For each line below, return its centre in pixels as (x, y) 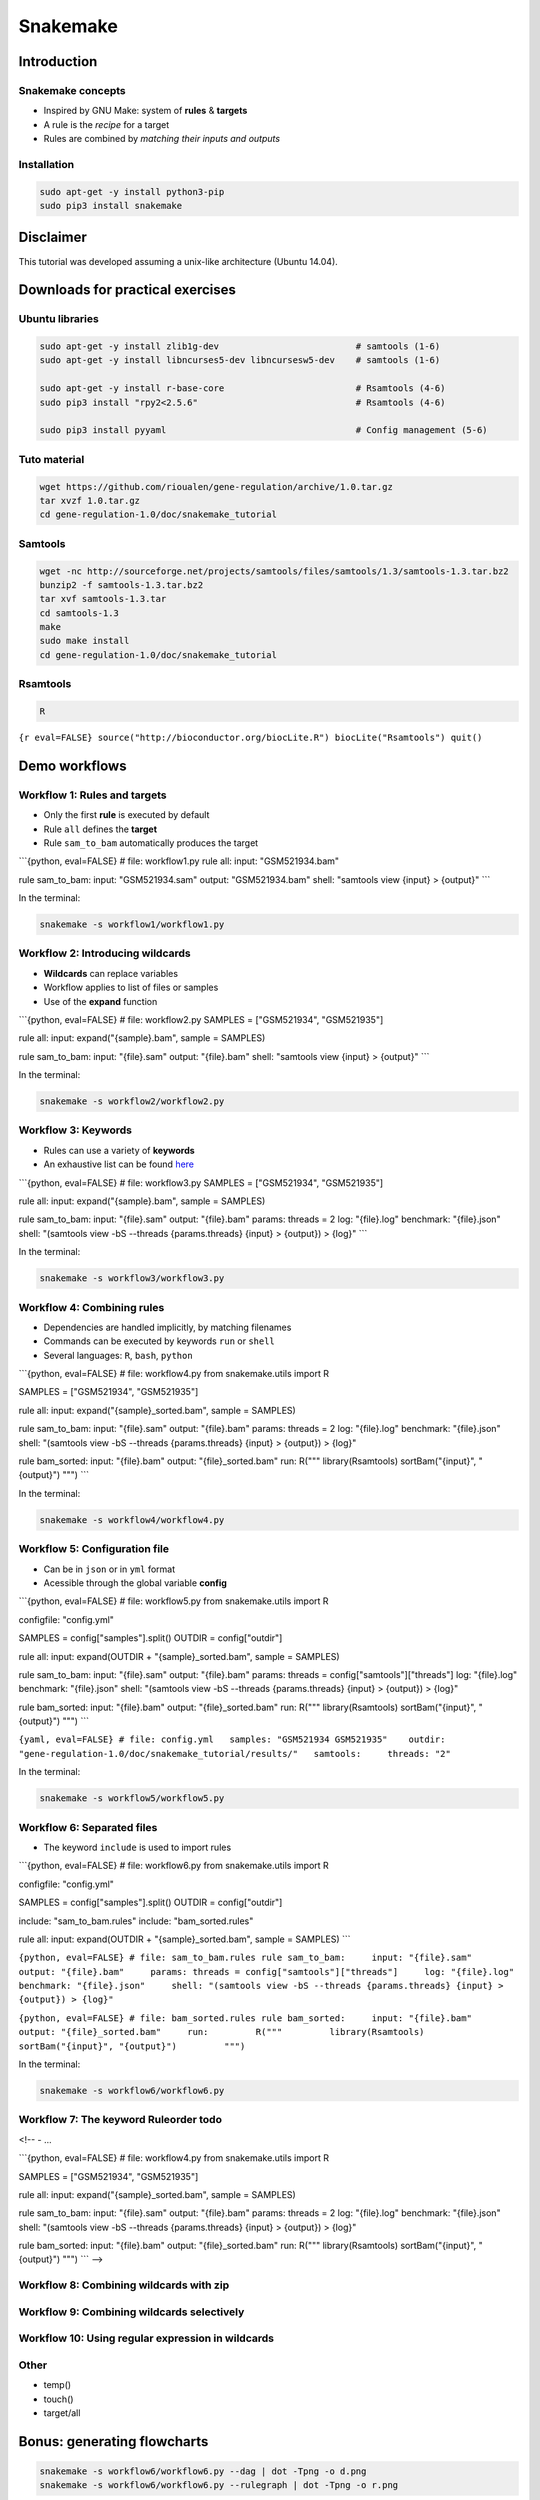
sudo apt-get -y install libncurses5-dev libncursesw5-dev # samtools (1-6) (240, 360)
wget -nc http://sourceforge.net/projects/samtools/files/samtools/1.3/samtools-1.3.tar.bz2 (274, 571)
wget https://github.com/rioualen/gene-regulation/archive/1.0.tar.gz (216, 486)
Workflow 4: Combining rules (91, 1307)
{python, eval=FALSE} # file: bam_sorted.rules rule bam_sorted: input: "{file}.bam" (245, 2018)
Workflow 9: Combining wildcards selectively (131, 2312)
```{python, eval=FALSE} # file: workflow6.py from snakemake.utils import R (173, 1866)
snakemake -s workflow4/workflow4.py (132, 1519)
